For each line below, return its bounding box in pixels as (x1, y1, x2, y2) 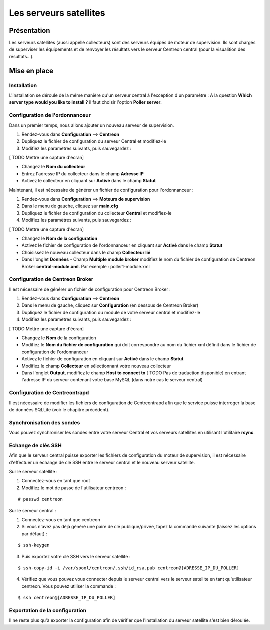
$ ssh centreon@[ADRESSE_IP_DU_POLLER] (18, 595, 116, 601)
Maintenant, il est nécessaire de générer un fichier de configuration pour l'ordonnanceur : (9, 187, 194, 193)
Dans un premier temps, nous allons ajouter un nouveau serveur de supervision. (9, 122, 174, 128)
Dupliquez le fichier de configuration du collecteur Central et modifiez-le (21, 210, 172, 216)
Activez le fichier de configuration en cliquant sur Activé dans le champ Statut (21, 356, 184, 362)
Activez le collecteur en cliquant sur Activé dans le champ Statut (21, 178, 156, 184)
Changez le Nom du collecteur (21, 164, 86, 170)
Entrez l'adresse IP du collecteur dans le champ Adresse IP (21, 170, 144, 177)
